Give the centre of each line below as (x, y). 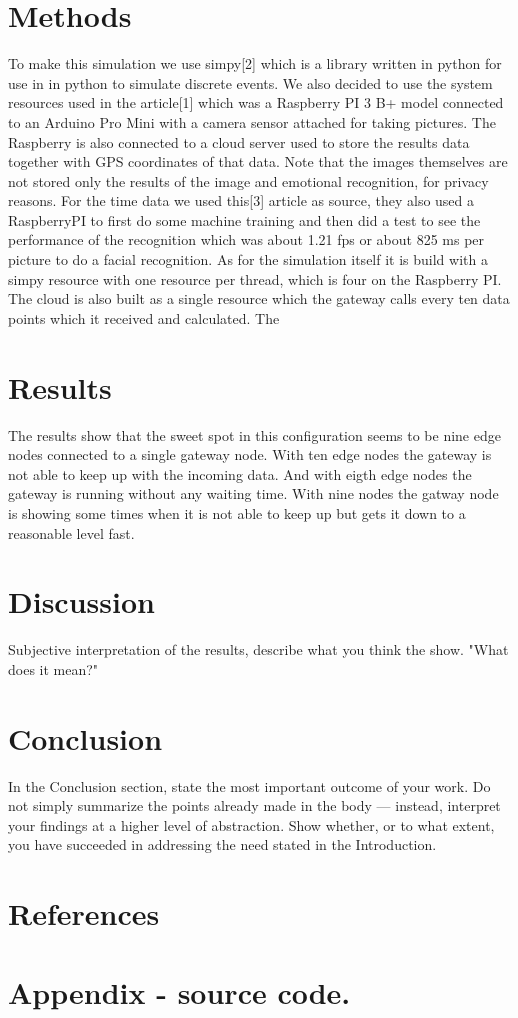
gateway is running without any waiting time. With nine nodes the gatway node (253, 493)
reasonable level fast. (71, 532)
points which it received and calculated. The (144, 317)
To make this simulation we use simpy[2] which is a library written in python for (255, 63)
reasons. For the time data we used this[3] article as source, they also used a (241, 200)
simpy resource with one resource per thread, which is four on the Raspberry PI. (255, 278)
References (84, 913)
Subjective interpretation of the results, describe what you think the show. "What (258, 649)
